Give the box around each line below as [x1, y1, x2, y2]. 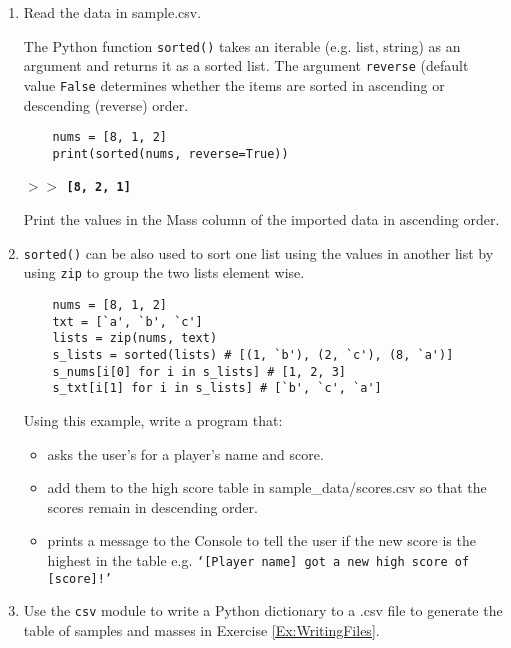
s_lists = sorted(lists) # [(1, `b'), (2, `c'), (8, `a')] [52, 348, 454, 362]
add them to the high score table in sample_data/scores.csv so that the [47, 477, 487, 498]
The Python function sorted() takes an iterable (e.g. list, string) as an [23, 35, 461, 56]
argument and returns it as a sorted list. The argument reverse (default [23, 55, 469, 76]
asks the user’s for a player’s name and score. [47, 443, 324, 464]
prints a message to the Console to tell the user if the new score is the [47, 530, 476, 551]
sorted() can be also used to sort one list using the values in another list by [23, 242, 494, 263]
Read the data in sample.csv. [23, 2, 202, 22]
